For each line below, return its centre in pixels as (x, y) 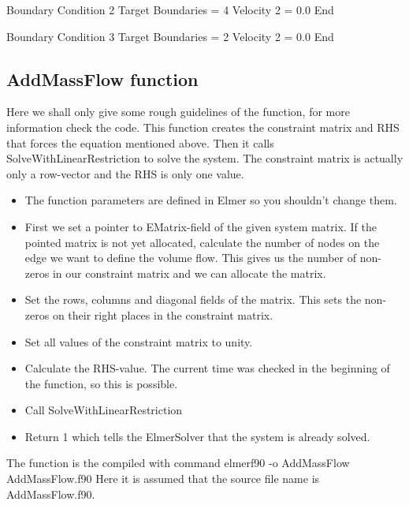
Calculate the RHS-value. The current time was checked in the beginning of (207, 368)
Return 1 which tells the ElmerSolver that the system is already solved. (197, 436)
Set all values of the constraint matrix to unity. (139, 341)
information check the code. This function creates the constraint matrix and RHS (203, 127)
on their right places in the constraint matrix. (163, 314)
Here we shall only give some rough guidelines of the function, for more (178, 112)
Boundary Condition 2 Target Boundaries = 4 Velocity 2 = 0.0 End (170, 9)
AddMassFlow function (102, 79)
